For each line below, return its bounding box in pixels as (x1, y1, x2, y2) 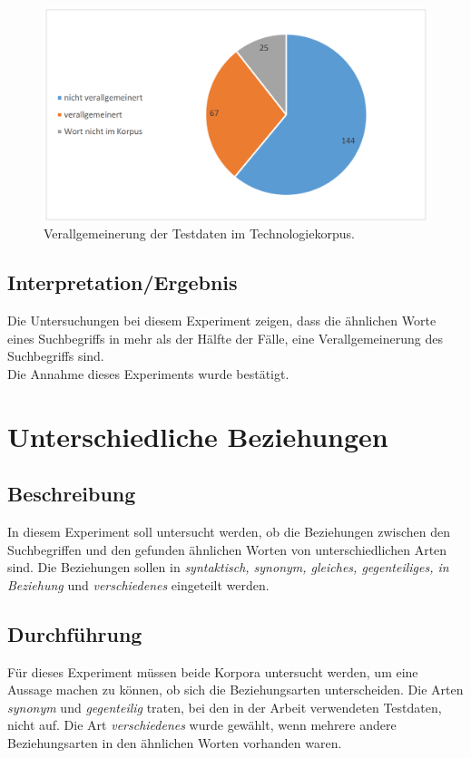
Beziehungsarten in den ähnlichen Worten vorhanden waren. (7, 733, 342, 752)
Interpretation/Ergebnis (7, 268, 238, 296)
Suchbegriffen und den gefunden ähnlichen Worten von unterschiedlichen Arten (7, 539, 447, 559)
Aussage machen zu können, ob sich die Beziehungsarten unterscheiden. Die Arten (7, 680, 464, 699)
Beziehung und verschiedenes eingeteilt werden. (7, 575, 270, 594)
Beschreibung (7, 480, 136, 508)
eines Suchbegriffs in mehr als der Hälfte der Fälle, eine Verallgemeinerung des (7, 328, 443, 347)
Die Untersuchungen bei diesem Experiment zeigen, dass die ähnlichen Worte (7, 310, 437, 329)
